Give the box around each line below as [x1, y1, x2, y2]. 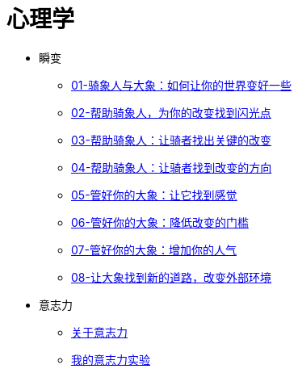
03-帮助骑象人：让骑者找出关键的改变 [71, 132, 271, 147]
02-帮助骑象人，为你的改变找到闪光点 [71, 105, 271, 119]
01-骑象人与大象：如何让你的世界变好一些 [71, 78, 292, 92]
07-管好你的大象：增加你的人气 [71, 242, 237, 257]
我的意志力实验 [71, 352, 150, 367]
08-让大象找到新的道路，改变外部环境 [71, 270, 271, 284]
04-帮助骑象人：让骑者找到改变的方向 [71, 160, 272, 174]
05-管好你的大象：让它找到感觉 [71, 187, 237, 202]
